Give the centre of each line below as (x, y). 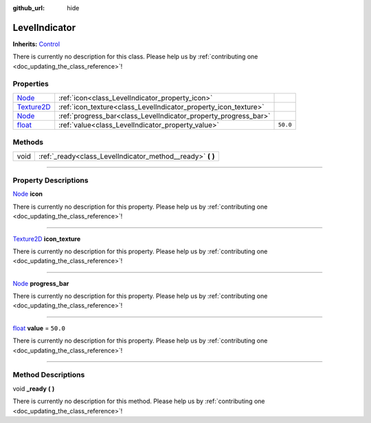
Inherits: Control (36, 44)
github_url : (29, 8)
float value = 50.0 (39, 328)
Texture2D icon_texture (47, 239)
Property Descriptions (50, 180)
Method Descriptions (49, 375)
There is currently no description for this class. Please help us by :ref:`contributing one (135, 57)
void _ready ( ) (34, 389)
